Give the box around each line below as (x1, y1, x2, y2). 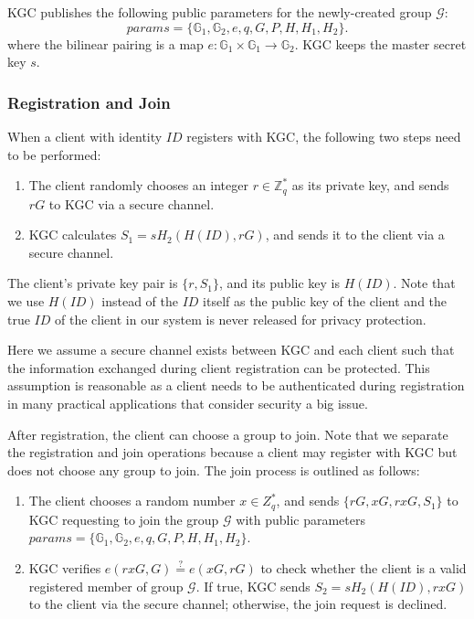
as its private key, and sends (291, 176, 449, 195)
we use (7, 292, 45, 311)
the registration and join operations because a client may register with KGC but (7, 443, 458, 462)
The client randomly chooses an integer (28, 176, 248, 195)
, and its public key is (219, 273, 340, 293)
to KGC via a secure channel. (48, 194, 215, 213)
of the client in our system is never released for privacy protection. (55, 309, 427, 328)
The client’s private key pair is (7, 273, 178, 293)
